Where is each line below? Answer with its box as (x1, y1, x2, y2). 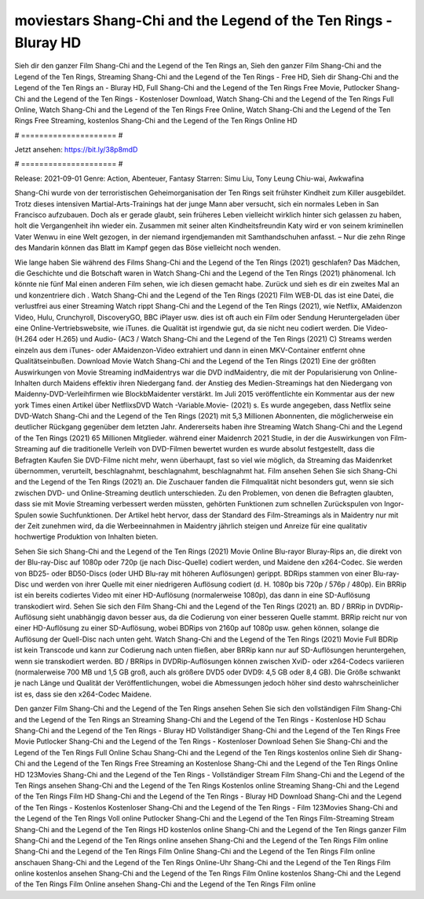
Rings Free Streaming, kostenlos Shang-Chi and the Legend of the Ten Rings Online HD (14, 116, 298, 126)
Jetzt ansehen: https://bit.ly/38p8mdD (14, 145, 138, 155)
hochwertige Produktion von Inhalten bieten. (14, 532, 159, 542)
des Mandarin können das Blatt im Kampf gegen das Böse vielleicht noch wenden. (14, 243, 281, 253)
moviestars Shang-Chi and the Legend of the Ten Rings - (14, 12, 393, 29)
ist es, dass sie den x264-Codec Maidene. (14, 689, 152, 699)
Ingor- (383, 499, 404, 509)
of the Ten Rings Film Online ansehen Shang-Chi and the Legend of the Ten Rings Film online (14, 879, 316, 889)
